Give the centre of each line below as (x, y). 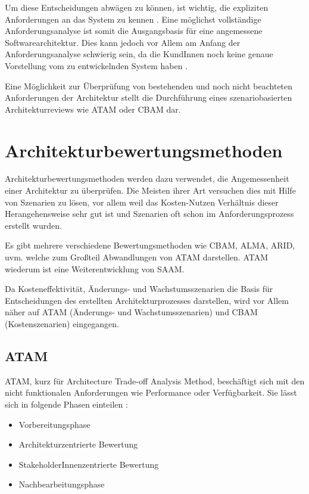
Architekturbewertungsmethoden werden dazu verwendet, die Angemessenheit (147, 178)
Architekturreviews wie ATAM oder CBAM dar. (93, 109)
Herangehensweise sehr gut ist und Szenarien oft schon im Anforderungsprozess (149, 214)
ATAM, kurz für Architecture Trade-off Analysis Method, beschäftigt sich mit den (155, 380)
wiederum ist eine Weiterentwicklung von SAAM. (95, 268)
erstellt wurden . (33, 225)
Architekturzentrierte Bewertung (78, 444)
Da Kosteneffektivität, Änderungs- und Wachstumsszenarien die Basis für (139, 289)
